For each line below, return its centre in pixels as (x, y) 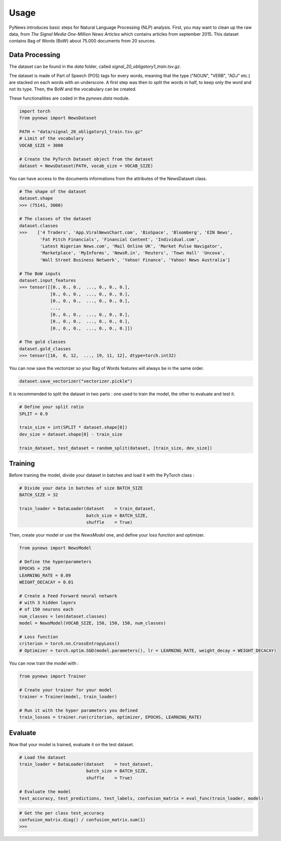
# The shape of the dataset (53, 191)
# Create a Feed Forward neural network (68, 596)
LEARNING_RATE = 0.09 (45, 575)
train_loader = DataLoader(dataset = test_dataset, (86, 764)
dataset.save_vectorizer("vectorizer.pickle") (76, 381)
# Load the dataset (42, 757)
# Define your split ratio (51, 407)
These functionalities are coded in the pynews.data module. (70, 98)
